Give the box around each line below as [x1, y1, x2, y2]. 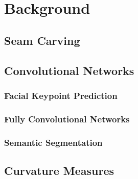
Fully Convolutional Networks [4, 112, 130, 125]
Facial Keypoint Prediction [4, 89, 118, 101]
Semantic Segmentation [4, 136, 103, 148]
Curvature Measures [4, 162, 114, 178]
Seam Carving [4, 32, 80, 48]
